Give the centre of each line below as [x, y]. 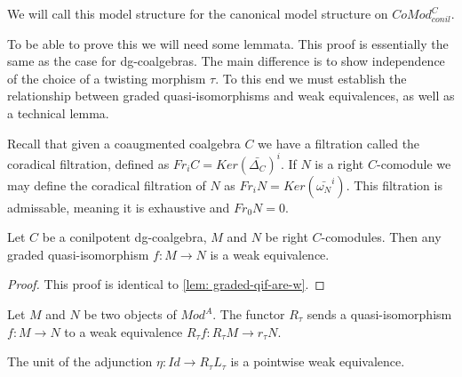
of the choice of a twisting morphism [107, 78]
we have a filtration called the [339, 143]
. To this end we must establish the [311, 78]
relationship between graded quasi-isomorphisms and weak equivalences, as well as [231, 96]
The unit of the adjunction [80, 361]
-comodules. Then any [381, 237]
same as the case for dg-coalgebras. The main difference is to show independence [226, 61]
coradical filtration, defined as [88, 163]
